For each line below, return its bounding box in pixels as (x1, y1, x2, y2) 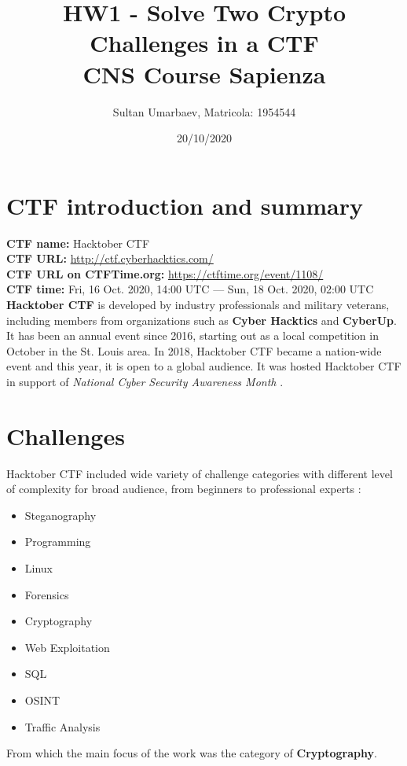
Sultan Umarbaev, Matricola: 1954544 (112, 103, 296, 120)
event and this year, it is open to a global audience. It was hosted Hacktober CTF (6, 358, 401, 374)
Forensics (24, 586, 69, 602)
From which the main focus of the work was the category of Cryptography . (6, 745, 377, 761)
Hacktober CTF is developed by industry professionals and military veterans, (6, 296, 390, 312)
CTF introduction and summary (6, 189, 363, 221)
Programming (24, 533, 91, 550)
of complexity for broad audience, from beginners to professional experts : (6, 481, 361, 497)
